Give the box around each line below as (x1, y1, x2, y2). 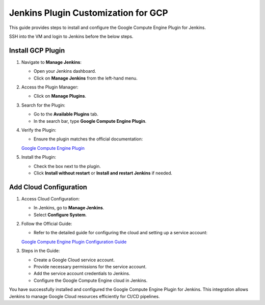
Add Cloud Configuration (9, 183, 87, 191)
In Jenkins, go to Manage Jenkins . (33, 205, 105, 211)
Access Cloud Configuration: (21, 195, 80, 201)
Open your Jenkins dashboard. (33, 68, 96, 74)
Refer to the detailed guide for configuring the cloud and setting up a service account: (33, 230, 208, 236)
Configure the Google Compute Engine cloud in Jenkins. (33, 277, 148, 283)
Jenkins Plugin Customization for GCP (9, 7, 168, 18)
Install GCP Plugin (9, 46, 65, 55)
